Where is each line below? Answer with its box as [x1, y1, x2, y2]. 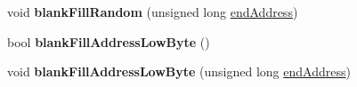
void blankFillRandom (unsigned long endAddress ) [7, 3, 298, 20]
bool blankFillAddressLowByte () [7, 32, 210, 51]
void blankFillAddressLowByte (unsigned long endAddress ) [7, 62, 351, 81]
